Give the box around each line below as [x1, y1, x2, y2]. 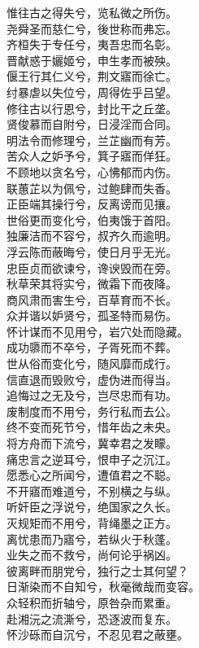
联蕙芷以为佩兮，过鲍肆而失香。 [6, 179, 177, 196]
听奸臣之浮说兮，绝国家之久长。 [6, 498, 177, 515]
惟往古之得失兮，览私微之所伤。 [6, 4, 177, 20]
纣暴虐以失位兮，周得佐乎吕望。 [6, 83, 177, 100]
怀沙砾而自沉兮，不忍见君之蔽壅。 [6, 626, 188, 643]
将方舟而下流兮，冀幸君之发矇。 [6, 435, 177, 452]
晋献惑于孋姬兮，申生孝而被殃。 [6, 51, 177, 68]
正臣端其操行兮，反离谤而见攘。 [6, 195, 177, 212]
